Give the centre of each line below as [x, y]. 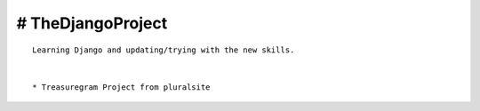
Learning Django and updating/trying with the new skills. [164, 50]
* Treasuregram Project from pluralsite [121, 87]
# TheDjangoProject [92, 23]
